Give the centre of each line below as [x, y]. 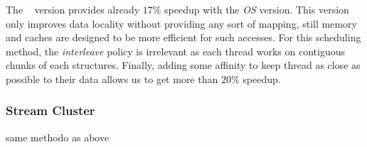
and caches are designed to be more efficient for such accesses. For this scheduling [183, 37]
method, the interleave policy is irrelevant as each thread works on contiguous [176, 51]
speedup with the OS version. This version [257, 9]
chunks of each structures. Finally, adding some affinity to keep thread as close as [183, 65]
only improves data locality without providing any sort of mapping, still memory [181, 23]
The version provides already [73, 9]
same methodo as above [58, 137]
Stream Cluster [50, 110]
